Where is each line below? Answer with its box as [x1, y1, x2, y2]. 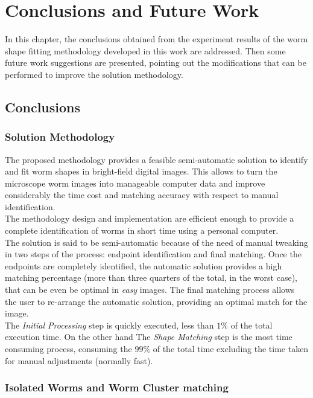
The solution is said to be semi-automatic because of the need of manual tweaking [5, 236, 308, 248]
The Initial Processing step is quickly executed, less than [5, 318, 214, 331]
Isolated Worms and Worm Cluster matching [5, 380, 229, 395]
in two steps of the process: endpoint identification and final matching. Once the [5, 248, 302, 260]
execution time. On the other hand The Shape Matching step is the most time [5, 330, 292, 343]
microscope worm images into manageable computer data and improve [5, 176, 265, 189]
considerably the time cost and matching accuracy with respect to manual [5, 188, 279, 201]
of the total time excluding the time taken [153, 342, 309, 355]
